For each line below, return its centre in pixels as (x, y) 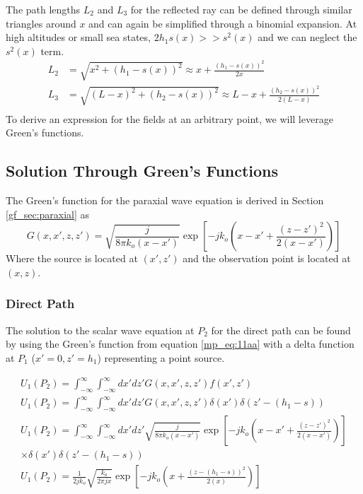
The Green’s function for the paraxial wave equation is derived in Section (165, 200)
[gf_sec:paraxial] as (48, 214)
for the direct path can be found (281, 330)
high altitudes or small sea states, (78, 37)
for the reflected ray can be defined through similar (241, 9)
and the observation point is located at (267, 258)
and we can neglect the (307, 37)
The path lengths (43, 9)
